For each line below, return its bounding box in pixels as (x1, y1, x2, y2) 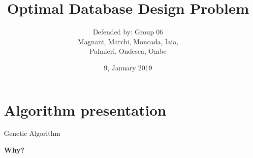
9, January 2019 (104, 62, 152, 72)
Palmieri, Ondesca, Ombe (89, 46, 167, 56)
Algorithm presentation (4, 99, 166, 120)
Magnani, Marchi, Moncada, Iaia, (77, 36, 179, 46)
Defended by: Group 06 (93, 27, 163, 37)
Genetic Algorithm (4, 128, 61, 138)
